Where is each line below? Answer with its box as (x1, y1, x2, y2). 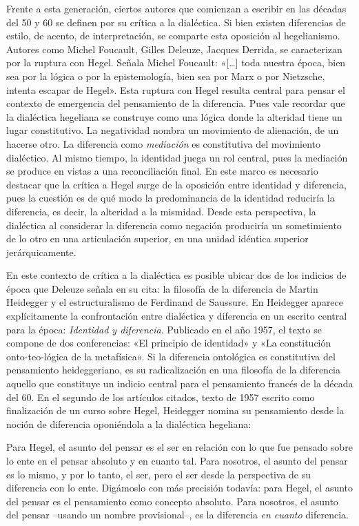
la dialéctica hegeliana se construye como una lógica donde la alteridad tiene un (6, 109, 342, 124)
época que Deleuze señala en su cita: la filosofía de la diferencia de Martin (6, 281, 318, 295)
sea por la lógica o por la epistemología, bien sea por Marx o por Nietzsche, (6, 68, 325, 83)
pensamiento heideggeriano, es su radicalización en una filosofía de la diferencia (6, 362, 340, 377)
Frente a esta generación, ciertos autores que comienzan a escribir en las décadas (6, 1, 347, 15)
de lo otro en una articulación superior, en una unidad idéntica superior (6, 231, 309, 246)
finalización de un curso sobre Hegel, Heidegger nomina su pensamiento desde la (6, 403, 345, 418)
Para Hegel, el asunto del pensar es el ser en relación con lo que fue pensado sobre (6, 440, 353, 454)
